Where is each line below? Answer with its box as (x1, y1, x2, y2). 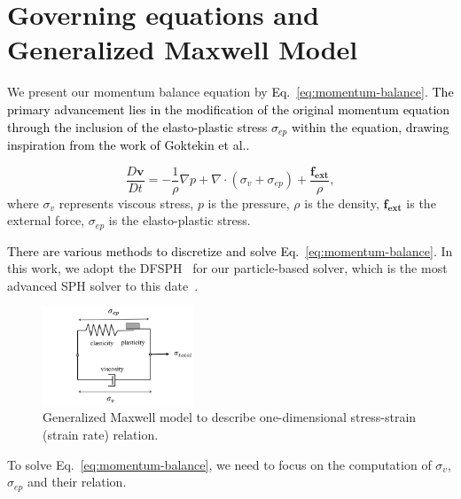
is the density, (304, 193, 379, 212)
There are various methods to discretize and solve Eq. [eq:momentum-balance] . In (7, 241, 453, 260)
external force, (7, 211, 85, 230)
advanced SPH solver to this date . (7, 276, 199, 294)
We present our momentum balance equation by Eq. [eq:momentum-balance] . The (7, 82, 454, 101)
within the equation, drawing (291, 117, 449, 136)
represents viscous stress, (59, 193, 194, 212)
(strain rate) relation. (43, 425, 159, 443)
